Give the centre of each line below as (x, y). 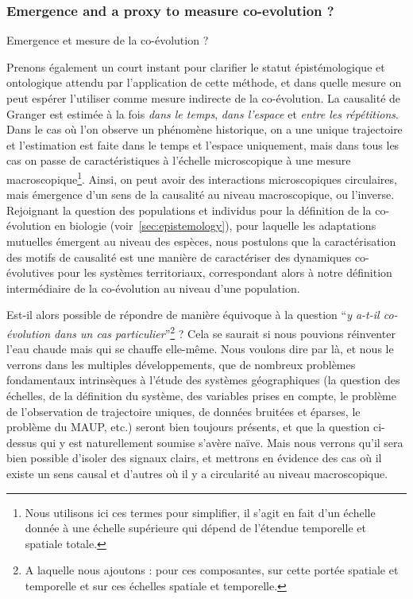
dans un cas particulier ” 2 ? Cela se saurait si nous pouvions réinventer (225, 332)
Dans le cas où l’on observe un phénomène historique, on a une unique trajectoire (205, 129)
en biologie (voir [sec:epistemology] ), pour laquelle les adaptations (215, 226)
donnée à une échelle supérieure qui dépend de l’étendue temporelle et (195, 528)
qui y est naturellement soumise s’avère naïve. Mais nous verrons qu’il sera (222, 442)
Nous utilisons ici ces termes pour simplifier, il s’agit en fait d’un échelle (200, 512)
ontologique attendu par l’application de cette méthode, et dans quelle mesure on (204, 82)
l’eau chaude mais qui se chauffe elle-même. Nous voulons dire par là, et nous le (200, 349)
